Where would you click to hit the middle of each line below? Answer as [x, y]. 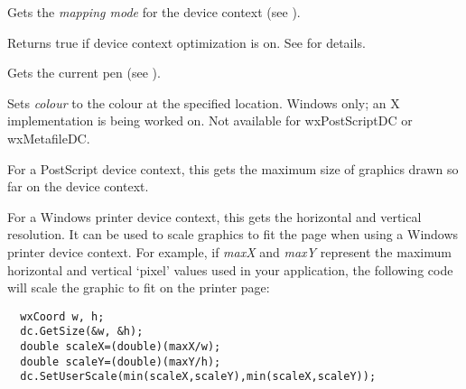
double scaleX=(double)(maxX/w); [121, 347]
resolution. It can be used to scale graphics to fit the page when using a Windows [233, 234]
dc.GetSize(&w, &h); [82, 332]
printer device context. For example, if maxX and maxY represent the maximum [229, 251]
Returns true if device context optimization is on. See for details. [186, 42]
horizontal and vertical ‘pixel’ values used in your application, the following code [230, 269]
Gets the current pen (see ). [84, 73]
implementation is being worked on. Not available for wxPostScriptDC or [210, 120]
